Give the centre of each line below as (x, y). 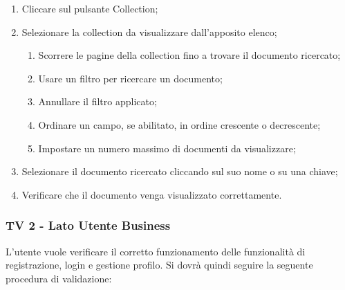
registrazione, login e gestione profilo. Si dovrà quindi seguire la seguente (159, 265)
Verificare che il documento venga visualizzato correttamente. (152, 194)
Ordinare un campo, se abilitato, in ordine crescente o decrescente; (179, 124)
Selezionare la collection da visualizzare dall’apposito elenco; (149, 31)
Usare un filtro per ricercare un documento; (130, 78)
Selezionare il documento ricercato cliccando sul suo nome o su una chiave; (180, 171)
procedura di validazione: (59, 278)
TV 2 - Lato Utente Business (88, 225)
